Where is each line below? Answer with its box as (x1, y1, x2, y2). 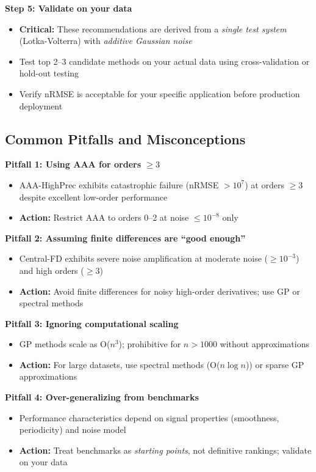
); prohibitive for (118, 337, 181, 350)
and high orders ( (19, 264, 84, 276)
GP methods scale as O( (19, 337, 110, 350)
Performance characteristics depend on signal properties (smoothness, (19, 411, 279, 424)
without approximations (220, 337, 309, 350)
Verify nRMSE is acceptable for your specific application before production (19, 87, 300, 100)
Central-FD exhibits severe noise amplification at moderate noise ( (19, 252, 268, 265)
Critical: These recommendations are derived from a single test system (19, 22, 287, 35)
